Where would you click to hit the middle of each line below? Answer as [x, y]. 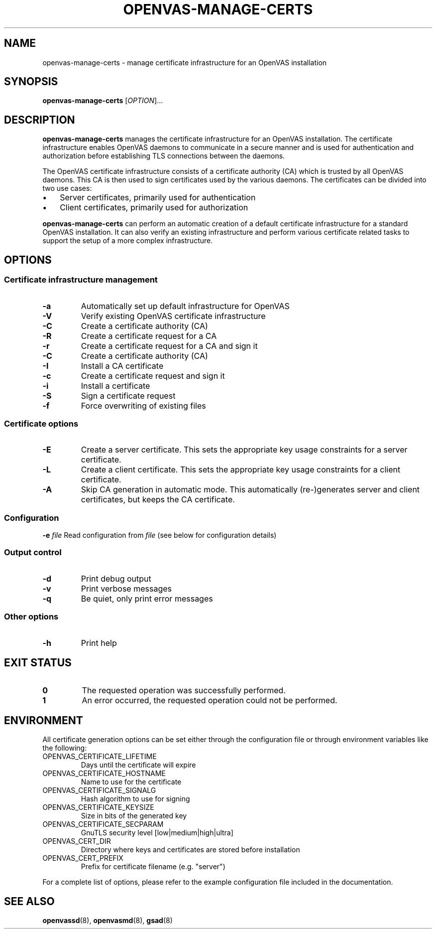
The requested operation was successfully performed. [184, 691]
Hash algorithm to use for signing [135, 799]
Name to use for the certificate [131, 782]
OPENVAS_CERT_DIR [77, 841]
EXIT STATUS [38, 662]
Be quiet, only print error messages [147, 598]
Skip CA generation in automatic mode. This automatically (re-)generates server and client [250, 490]
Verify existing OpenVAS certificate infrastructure [173, 316]
